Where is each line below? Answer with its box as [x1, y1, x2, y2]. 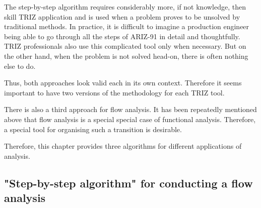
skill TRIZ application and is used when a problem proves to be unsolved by [4, 11, 240, 22]
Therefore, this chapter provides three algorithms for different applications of [4, 141, 242, 151]
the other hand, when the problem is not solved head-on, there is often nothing [4, 50, 248, 61]
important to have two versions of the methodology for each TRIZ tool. [4, 87, 225, 97]
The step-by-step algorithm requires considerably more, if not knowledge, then [4, 2, 246, 12]
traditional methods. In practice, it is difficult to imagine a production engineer [4, 21, 249, 32]
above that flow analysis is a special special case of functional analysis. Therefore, [4, 114, 256, 124]
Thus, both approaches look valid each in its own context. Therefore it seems [4, 77, 242, 88]
